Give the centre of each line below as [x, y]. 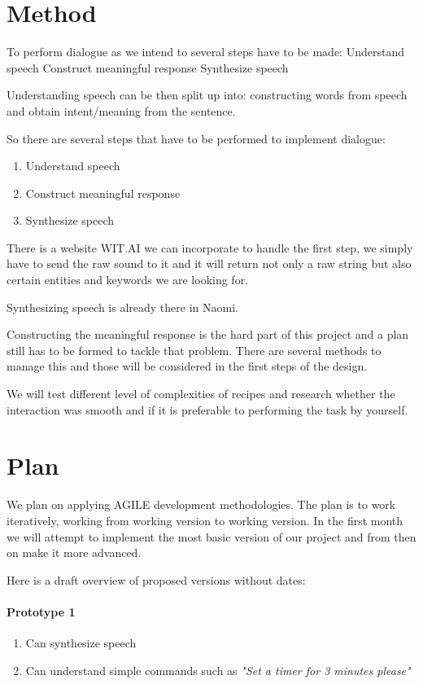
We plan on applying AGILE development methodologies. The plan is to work [201, 504]
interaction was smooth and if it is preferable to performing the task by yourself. [207, 409]
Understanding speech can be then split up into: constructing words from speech [207, 95]
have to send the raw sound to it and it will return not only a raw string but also [209, 263]
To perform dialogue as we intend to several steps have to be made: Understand [205, 52]
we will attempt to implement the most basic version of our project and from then [211, 536]
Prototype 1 [41, 611]
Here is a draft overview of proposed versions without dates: [156, 579]
